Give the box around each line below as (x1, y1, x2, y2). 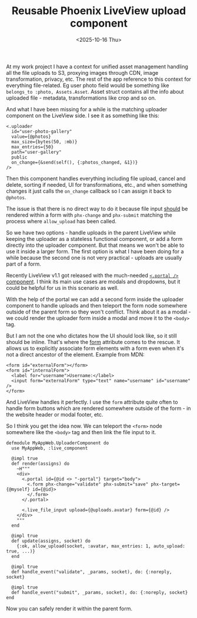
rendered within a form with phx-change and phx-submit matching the (6, 211, 172, 219)
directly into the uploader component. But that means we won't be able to (6, 242, 185, 249)
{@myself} (6, 486, 31, 493)
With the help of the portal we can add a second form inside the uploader (6, 296, 184, 303)
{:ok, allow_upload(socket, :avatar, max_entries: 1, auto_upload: (16, 543, 185, 549)
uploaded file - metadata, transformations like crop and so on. (6, 94, 156, 101)
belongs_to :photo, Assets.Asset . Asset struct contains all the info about (6, 88, 184, 95)
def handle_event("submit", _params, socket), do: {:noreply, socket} (11, 589, 188, 596)
